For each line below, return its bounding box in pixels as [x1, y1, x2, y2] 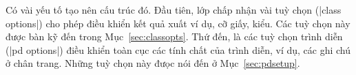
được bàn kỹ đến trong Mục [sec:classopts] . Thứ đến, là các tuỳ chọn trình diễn [6, 29, 343, 44]
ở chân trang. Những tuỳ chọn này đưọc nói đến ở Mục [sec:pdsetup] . [6, 56, 300, 70]
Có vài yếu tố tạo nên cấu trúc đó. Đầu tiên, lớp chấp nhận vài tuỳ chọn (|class [6, 3, 342, 16]
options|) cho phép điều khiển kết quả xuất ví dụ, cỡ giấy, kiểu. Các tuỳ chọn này [6, 16, 350, 30]
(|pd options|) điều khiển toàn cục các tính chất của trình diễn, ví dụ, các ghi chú [6, 42, 351, 57]
